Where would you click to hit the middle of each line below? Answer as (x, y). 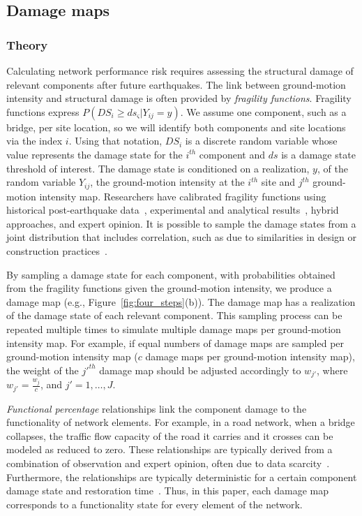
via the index (35, 141)
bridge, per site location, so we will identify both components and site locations (176, 127)
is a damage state (318, 154)
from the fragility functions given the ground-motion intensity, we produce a (169, 288)
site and (278, 182)
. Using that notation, (115, 141)
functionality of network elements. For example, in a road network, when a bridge (181, 422)
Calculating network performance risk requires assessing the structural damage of (180, 71)
